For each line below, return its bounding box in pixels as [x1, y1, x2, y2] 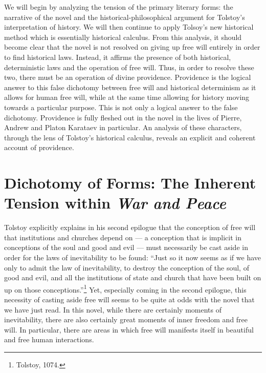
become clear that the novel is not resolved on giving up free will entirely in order [4, 42, 260, 52]
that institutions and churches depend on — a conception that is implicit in [4, 232, 241, 242]
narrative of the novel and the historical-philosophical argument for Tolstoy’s [4, 11, 245, 22]
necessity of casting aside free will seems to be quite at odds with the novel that [4, 294, 255, 305]
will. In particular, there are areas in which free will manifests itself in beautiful [4, 324, 254, 335]
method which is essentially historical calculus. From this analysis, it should [4, 31, 242, 42]
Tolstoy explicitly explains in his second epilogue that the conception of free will [4, 222, 256, 233]
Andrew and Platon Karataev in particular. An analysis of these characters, [4, 122, 242, 133]
